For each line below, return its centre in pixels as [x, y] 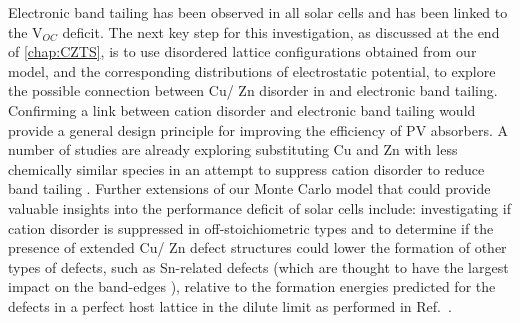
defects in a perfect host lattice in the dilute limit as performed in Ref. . [230, 305]
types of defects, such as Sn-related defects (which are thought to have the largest [258, 266]
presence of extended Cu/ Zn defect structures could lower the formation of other [257, 247]
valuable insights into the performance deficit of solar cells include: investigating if [259, 207]
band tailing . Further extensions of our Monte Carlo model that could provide [249, 188]
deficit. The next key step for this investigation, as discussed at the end [281, 31]
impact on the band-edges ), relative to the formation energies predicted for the [252, 286]
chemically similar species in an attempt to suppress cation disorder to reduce [246, 168]
